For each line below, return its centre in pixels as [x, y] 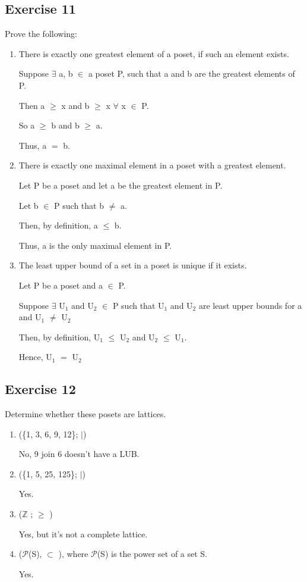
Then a [32, 105]
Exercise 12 [40, 389]
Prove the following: [41, 34]
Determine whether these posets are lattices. [86, 414]
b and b [65, 125]
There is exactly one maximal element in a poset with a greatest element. [152, 165]
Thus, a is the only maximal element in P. [95, 245]
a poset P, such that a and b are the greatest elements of [192, 73]
